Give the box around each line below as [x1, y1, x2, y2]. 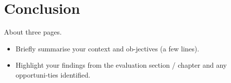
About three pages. [4, 27, 62, 37]
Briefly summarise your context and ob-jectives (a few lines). [15, 43, 199, 53]
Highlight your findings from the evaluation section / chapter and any [15, 60, 227, 70]
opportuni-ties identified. [15, 69, 90, 80]
